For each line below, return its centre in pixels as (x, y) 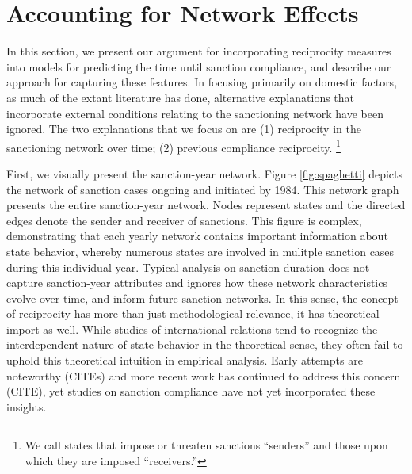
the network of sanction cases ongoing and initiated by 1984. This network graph (203, 189)
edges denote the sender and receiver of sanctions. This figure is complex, (184, 220)
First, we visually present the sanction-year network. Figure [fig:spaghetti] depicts (205, 173)
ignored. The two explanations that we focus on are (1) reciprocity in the (184, 129)
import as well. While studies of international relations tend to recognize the (192, 329)
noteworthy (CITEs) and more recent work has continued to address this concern (204, 375)
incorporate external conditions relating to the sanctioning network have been (195, 113)
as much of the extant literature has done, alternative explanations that (181, 97)
